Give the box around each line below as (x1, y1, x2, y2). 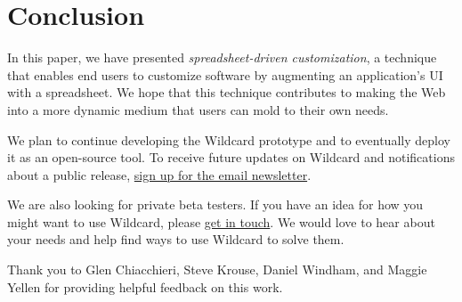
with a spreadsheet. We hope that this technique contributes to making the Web (7, 83, 446, 102)
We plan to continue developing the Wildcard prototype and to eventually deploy (7, 130, 450, 149)
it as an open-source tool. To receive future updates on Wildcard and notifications (7, 148, 455, 167)
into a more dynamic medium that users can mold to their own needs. (7, 100, 389, 118)
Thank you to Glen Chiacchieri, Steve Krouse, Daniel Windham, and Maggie (7, 260, 427, 279)
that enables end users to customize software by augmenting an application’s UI (7, 65, 443, 84)
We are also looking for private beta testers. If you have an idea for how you (7, 195, 424, 214)
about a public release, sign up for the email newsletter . (7, 165, 312, 184)
